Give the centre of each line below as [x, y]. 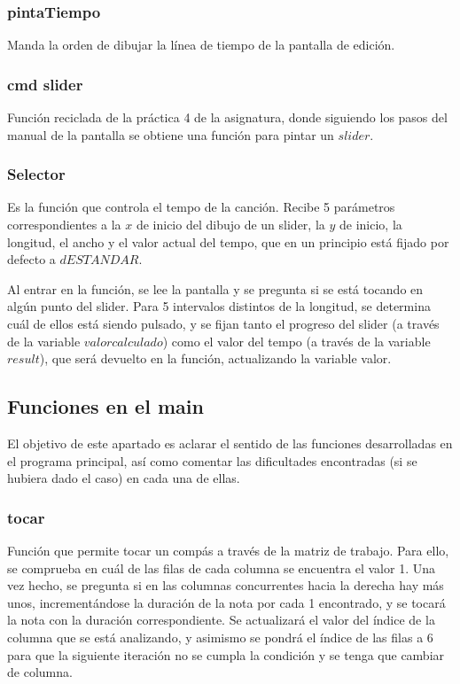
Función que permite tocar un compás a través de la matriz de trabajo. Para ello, [228, 550]
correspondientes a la [64, 225]
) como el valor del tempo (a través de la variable [296, 341]
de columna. [40, 672]
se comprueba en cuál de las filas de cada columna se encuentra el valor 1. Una [221, 567]
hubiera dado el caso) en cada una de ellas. [124, 478]
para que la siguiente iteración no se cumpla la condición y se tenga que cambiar [226, 654]
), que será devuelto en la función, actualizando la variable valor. [215, 358]
